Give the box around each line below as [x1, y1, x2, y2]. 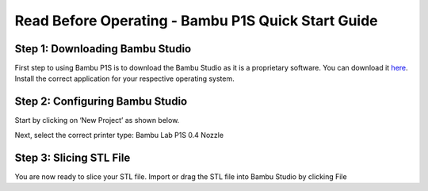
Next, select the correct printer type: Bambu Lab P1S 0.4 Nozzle [14, 130, 224, 139]
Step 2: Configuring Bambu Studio [14, 95, 188, 109]
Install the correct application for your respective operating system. [14, 74, 235, 83]
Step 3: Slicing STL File [14, 151, 131, 164]
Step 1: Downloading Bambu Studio [14, 42, 192, 55]
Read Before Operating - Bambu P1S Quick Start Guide [14, 12, 378, 29]
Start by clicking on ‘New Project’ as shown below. [14, 116, 180, 125]
